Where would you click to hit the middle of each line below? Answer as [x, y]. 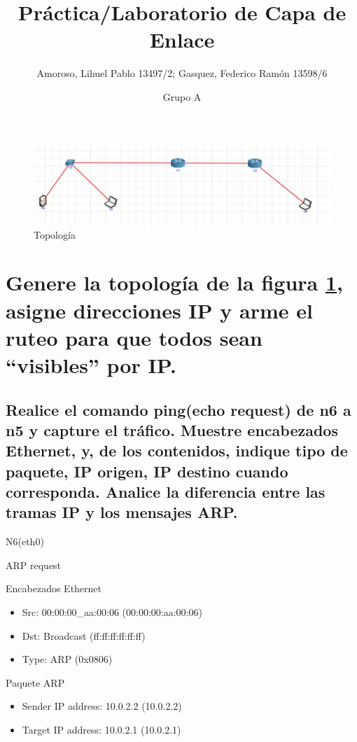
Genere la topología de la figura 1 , [174, 282]
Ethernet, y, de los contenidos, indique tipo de [177, 450]
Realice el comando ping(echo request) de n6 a [178, 409]
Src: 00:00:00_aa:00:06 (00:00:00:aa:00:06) [112, 612]
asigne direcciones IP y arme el [159, 310]
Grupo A [182, 96]
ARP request [34, 565]
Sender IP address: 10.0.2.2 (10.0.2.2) [102, 706]
